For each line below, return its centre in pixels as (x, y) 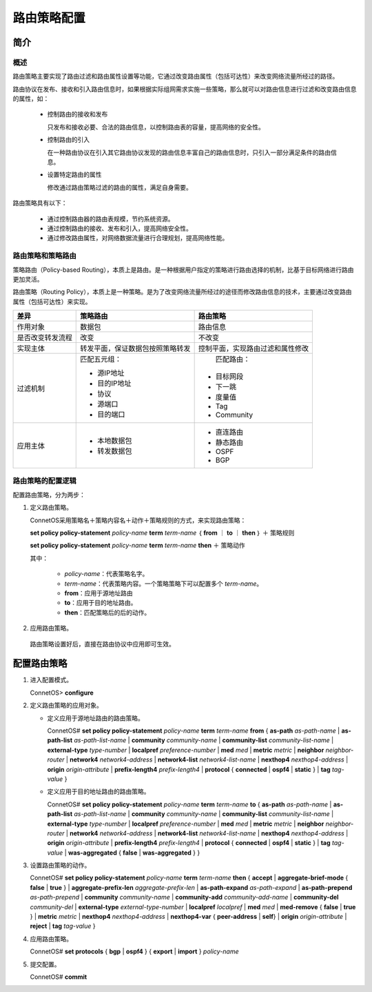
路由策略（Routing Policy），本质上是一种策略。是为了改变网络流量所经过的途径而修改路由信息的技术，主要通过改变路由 (182, 292)
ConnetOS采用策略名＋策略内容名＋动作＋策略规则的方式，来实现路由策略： (138, 520)
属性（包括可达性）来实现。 (52, 301)
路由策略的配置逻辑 (45, 481)
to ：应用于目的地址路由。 (101, 603)
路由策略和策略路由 (45, 256)
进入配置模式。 (51, 680)
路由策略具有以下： (40, 203)
